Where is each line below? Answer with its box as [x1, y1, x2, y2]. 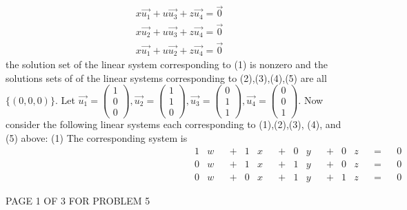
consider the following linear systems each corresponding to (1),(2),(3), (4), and [6, 117, 341, 132]
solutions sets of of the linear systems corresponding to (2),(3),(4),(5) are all [6, 70, 327, 85]
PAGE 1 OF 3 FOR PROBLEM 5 [6, 193, 150, 207]
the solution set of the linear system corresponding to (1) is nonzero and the [6, 57, 328, 72]
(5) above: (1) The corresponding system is [6, 131, 188, 145]
